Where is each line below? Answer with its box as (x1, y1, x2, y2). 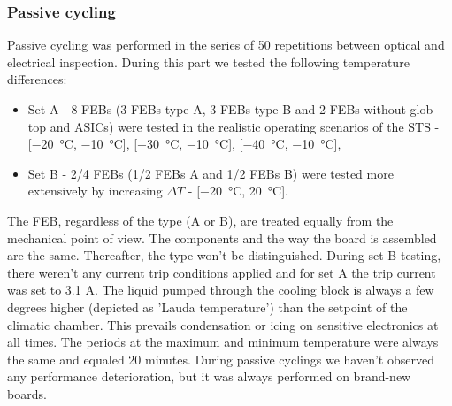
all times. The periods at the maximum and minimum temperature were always (7, 333, 439, 351)
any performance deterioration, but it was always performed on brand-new (7, 367, 411, 386)
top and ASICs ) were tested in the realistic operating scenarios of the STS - (27, 117, 440, 135)
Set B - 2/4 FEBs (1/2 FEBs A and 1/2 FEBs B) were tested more (27, 164, 394, 182)
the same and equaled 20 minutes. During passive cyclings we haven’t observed (7, 349, 434, 368)
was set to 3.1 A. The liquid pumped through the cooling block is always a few (7, 280, 434, 299)
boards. (7, 384, 47, 402)
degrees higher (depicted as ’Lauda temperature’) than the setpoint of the (7, 297, 408, 316)
